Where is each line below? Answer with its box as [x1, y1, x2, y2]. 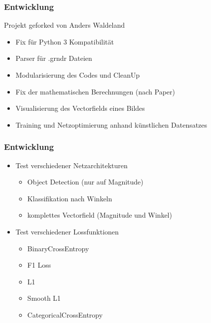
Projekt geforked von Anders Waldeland [4, 20, 125, 30]
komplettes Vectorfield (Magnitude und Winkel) [27, 210, 172, 220]
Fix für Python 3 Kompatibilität [15, 36, 114, 46]
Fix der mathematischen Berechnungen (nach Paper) [15, 86, 175, 96]
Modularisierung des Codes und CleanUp [15, 70, 140, 80]
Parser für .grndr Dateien [15, 53, 92, 63]
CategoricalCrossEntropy [27, 309, 103, 320]
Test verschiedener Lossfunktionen [15, 226, 119, 236]
